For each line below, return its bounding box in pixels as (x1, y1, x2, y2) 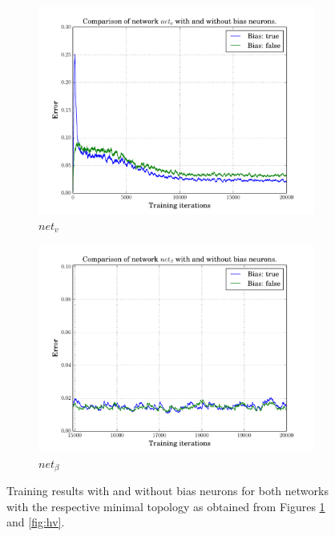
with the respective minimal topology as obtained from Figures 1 (6, 498, 325, 514)
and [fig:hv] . (6, 514, 65, 530)
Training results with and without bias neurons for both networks (6, 482, 329, 499)
